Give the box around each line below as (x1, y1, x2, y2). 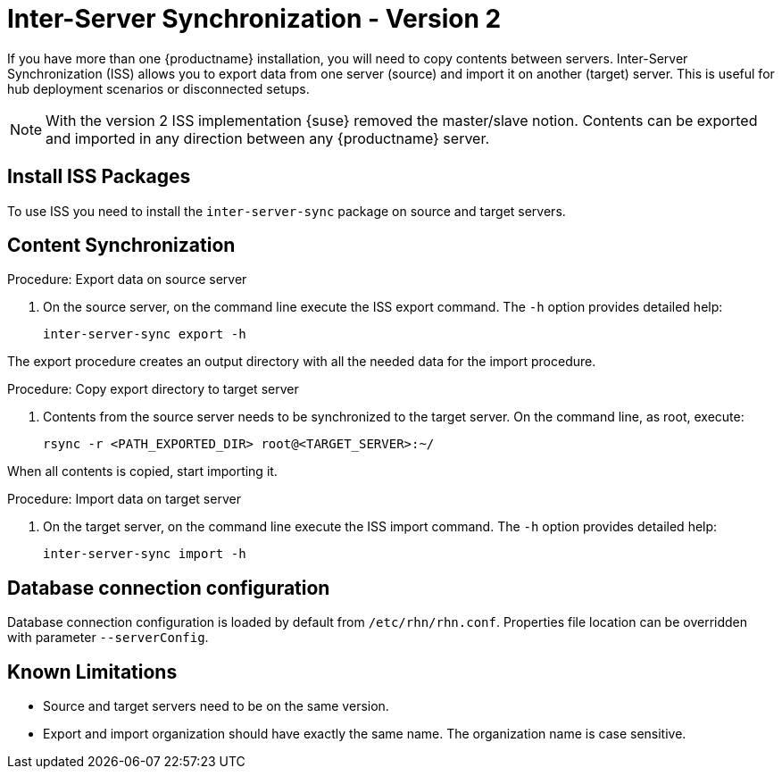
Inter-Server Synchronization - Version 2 (7, 4, 502, 34)
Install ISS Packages (7, 165, 191, 188)
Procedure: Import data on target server (7, 491, 241, 507)
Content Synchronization (7, 234, 236, 257)
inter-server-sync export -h (43, 327, 246, 342)
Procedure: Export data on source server (7, 271, 247, 288)
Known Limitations (7, 660, 178, 683)
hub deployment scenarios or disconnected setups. (7, 80, 310, 96)
